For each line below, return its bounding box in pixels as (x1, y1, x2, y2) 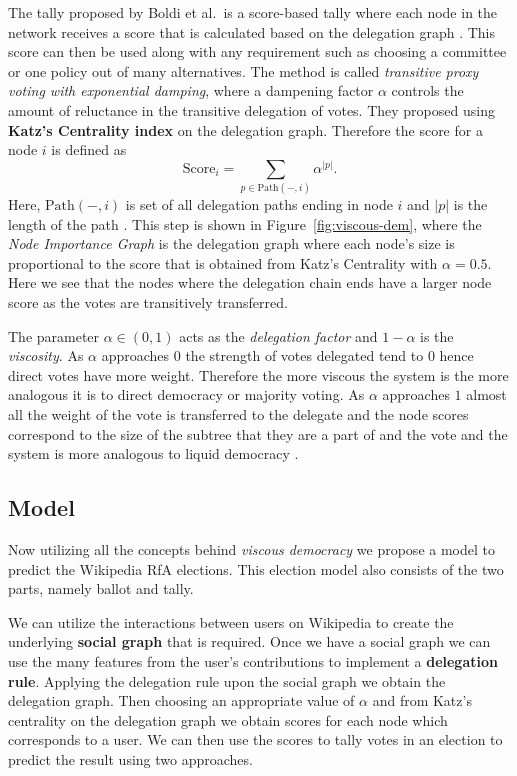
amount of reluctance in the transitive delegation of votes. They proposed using (8, 99, 495, 120)
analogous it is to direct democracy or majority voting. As (8, 384, 365, 405)
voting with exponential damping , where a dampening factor (8, 80, 374, 101)
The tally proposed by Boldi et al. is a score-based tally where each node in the (8, 2, 498, 22)
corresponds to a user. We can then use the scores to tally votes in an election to (8, 729, 503, 750)
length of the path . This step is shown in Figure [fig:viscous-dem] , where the (8, 213, 482, 234)
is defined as (51, 139, 127, 160)
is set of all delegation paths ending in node (125, 194, 393, 215)
